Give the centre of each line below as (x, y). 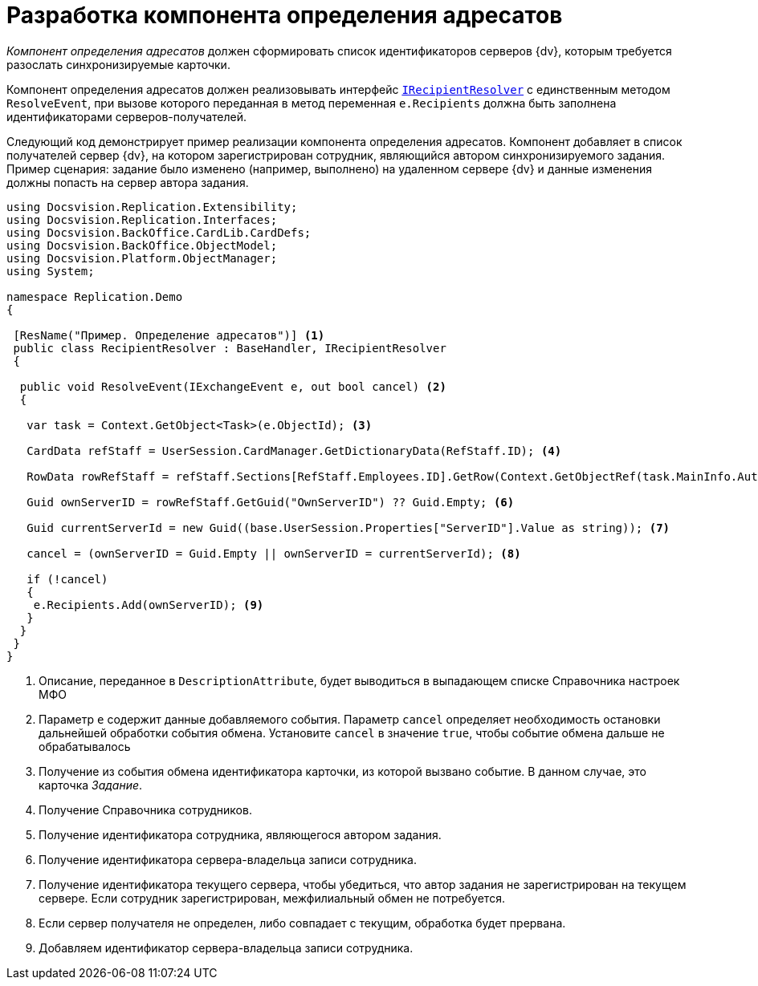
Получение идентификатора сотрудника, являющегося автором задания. (240, 834)
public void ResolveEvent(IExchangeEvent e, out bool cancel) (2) (233, 386)
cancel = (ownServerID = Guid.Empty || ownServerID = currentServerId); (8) (274, 553)
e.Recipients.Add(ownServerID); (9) (149, 605)
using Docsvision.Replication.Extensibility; (152, 207)
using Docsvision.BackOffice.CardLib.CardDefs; (159, 232)
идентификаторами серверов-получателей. (127, 116)
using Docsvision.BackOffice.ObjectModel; (142, 245)
